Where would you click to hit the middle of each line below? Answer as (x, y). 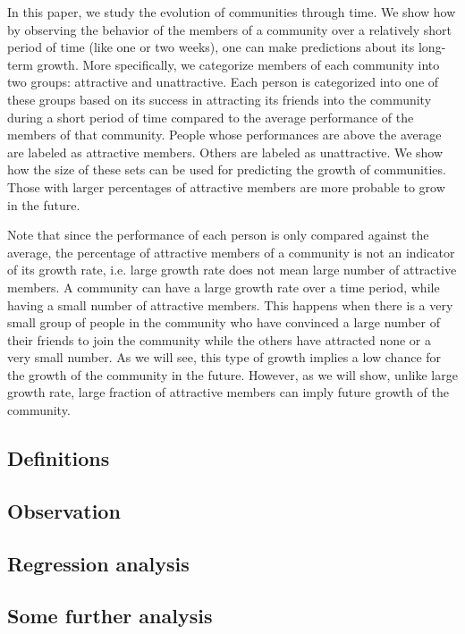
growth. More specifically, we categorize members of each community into (238, 64)
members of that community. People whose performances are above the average (224, 135)
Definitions (59, 458)
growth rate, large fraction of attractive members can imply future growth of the (228, 392)
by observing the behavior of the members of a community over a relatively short (230, 29)
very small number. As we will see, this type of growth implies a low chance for (224, 357)
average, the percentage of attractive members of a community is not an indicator (231, 252)
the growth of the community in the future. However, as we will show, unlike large (232, 374)
